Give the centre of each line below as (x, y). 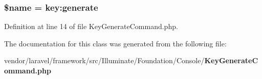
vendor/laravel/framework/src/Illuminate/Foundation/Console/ (104, 60)
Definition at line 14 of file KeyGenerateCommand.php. (91, 26)
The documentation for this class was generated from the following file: (115, 43)
